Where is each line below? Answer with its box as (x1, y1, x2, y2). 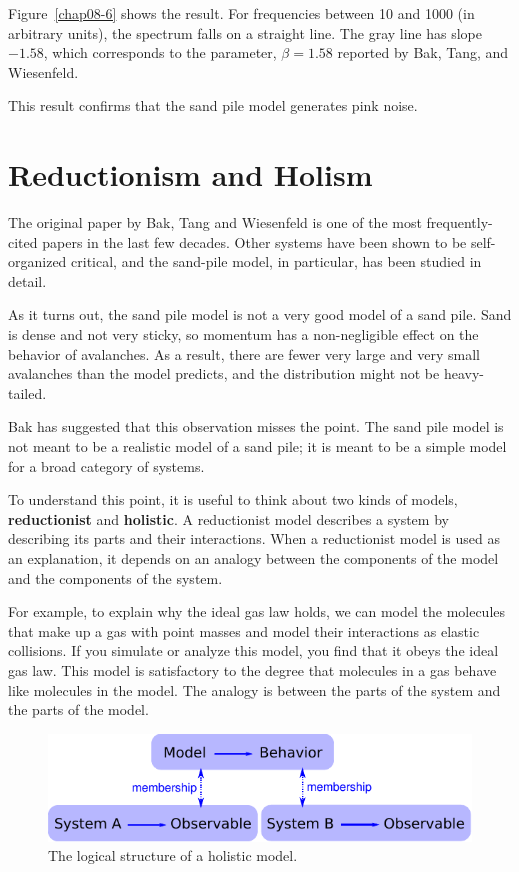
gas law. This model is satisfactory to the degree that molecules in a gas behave (8, 659, 497, 680)
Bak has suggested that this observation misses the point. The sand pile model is (8, 416, 504, 437)
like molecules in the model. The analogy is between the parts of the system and (8, 679, 501, 700)
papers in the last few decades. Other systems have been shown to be (42, 231, 467, 252)
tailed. (8, 382, 47, 403)
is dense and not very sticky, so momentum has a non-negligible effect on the (8, 324, 479, 345)
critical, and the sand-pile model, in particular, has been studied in (71, 251, 482, 272)
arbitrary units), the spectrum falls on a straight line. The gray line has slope (8, 22, 482, 43)
